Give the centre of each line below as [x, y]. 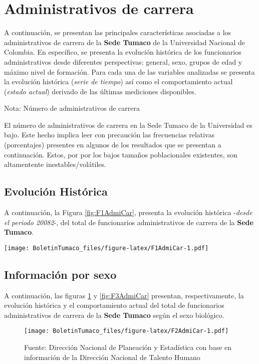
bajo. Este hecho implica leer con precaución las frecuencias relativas [109, 135]
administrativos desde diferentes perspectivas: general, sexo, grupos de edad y [123, 61]
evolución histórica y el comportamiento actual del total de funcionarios [114, 305]
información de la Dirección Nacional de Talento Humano [112, 357]
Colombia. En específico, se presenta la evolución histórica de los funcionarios [123, 52]
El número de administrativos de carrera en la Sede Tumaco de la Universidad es [128, 125]
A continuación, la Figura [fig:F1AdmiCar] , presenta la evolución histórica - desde [128, 212]
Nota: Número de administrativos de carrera [72, 108]
